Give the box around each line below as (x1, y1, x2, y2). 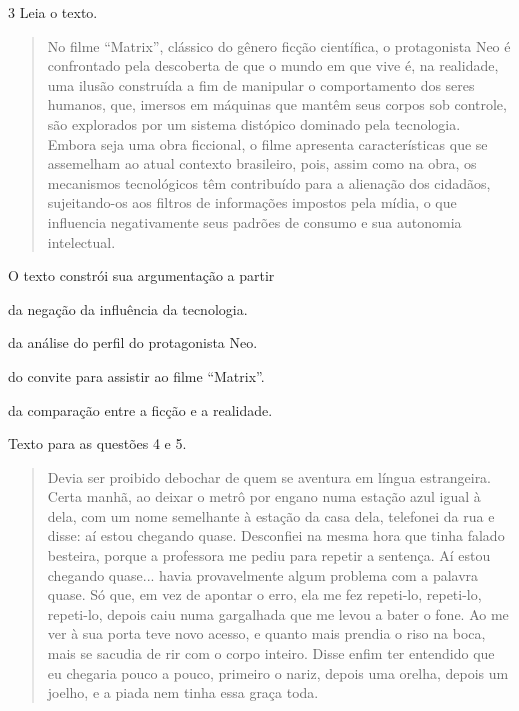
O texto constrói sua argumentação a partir (8, 265, 275, 286)
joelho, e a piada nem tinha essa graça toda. (47, 682, 319, 703)
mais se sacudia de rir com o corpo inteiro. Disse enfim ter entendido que (47, 643, 495, 664)
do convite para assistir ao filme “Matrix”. (8, 365, 265, 386)
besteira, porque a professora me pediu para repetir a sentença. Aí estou (47, 545, 491, 566)
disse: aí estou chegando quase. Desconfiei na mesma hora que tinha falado (47, 525, 505, 546)
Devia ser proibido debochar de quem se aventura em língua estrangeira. (47, 466, 492, 487)
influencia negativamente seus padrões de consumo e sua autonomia (47, 211, 462, 232)
